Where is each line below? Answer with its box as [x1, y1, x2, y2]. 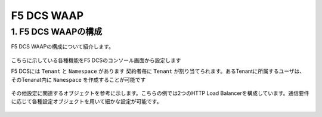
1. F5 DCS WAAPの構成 [11, 26, 103, 37]
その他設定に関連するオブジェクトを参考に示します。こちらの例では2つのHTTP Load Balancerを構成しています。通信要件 [11, 90, 309, 97]
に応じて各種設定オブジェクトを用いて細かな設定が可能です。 [11, 98, 162, 105]
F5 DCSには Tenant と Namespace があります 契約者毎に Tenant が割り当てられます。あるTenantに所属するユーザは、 [11, 67, 305, 75]
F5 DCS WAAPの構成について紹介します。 [11, 43, 114, 50]
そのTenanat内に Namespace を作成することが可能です [11, 76, 146, 83]
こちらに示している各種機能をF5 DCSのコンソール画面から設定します [11, 57, 181, 64]
